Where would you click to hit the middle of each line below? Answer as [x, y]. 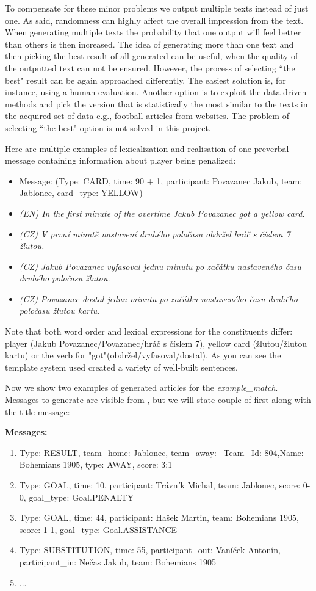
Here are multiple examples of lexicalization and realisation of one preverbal [147, 148]
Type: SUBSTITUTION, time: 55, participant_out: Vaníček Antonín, [150, 550]
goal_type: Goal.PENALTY [81, 497]
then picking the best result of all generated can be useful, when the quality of [152, 56]
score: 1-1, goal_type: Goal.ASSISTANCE [98, 529]
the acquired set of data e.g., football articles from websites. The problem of [147, 116]
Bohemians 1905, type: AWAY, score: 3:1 [96, 464]
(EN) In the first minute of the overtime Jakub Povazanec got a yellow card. [162, 213]
